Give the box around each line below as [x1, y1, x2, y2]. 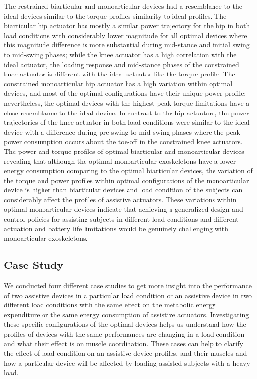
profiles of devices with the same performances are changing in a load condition [4, 329, 245, 339]
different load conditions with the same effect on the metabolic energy [4, 300, 216, 310]
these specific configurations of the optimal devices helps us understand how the [4, 319, 246, 329]
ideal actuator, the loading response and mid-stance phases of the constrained [4, 59, 239, 69]
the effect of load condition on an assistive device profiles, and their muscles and [4, 348, 247, 358]
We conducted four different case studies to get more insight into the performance [4, 280, 252, 291]
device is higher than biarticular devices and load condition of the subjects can [4, 185, 243, 195]
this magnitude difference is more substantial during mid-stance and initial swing [4, 39, 250, 50]
